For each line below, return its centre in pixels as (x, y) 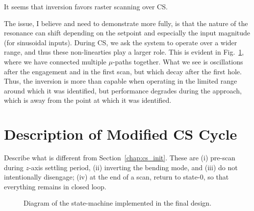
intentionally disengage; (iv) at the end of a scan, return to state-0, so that (116, 177)
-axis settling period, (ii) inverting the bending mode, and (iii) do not (133, 167)
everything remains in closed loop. (55, 186)
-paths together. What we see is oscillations (178, 61)
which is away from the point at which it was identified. (88, 100)
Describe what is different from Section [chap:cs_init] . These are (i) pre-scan (120, 158)
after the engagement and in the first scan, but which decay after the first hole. (123, 71)
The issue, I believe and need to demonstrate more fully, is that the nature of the (126, 23)
